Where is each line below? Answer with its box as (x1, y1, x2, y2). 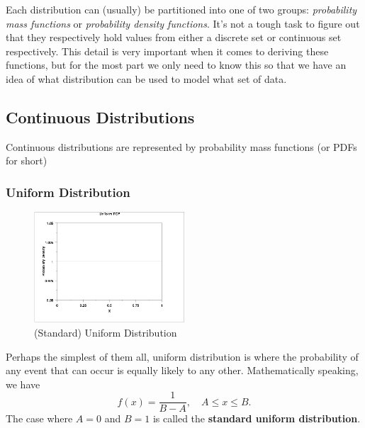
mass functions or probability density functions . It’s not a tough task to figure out (6, 16, 360, 30)
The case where (6, 411, 73, 426)
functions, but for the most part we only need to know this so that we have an (6, 57, 347, 72)
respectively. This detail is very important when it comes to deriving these (6, 43, 329, 58)
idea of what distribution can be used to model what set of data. (6, 71, 287, 86)
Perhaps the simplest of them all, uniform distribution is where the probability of (6, 349, 359, 364)
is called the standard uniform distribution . (152, 411, 361, 426)
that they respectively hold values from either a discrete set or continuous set (6, 30, 342, 45)
